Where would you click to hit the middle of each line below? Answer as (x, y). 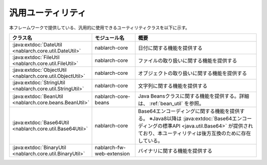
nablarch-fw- (110, 147)
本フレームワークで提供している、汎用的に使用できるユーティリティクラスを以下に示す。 (99, 28)
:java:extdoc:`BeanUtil (38, 96)
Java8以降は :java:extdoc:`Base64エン (197, 118)
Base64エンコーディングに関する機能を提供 (189, 111)
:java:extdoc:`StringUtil (39, 82)
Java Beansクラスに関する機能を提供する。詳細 (194, 96)
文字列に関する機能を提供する (173, 86)
